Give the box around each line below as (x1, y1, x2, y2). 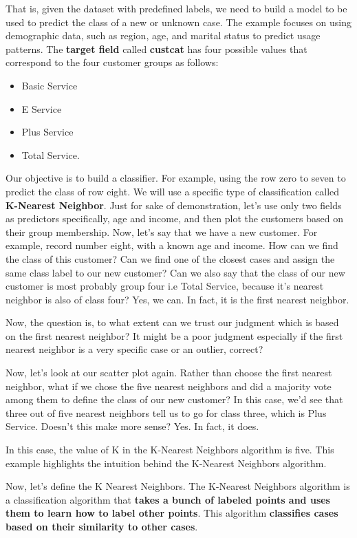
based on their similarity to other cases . (6, 519, 198, 533)
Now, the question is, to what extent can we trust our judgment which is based (6, 315, 339, 330)
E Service (21, 101, 62, 116)
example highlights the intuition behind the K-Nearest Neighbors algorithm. (6, 455, 327, 470)
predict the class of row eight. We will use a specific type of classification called (6, 184, 340, 198)
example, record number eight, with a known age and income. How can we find (6, 238, 338, 252)
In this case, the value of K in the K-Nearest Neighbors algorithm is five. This (6, 442, 334, 457)
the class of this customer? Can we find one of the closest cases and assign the (6, 251, 335, 266)
